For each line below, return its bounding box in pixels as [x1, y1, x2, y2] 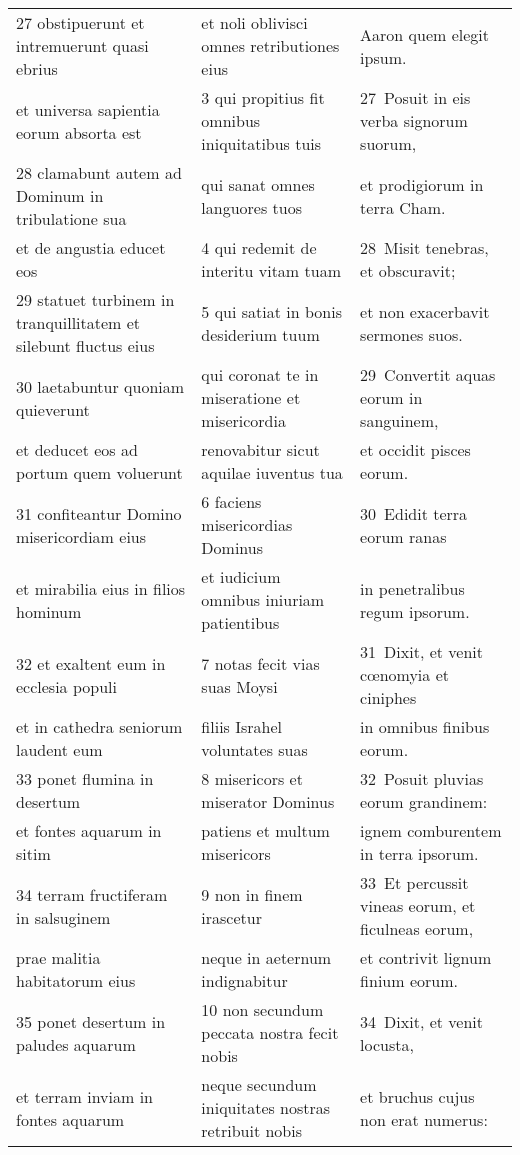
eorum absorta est [16, 120, 142, 144]
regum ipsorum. [360, 599, 470, 623]
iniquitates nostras [201, 1096, 331, 1119]
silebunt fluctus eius [16, 334, 155, 357]
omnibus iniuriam [201, 588, 325, 611]
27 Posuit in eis [360, 86, 471, 109]
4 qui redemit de [201, 236, 317, 259]
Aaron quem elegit [360, 22, 490, 46]
